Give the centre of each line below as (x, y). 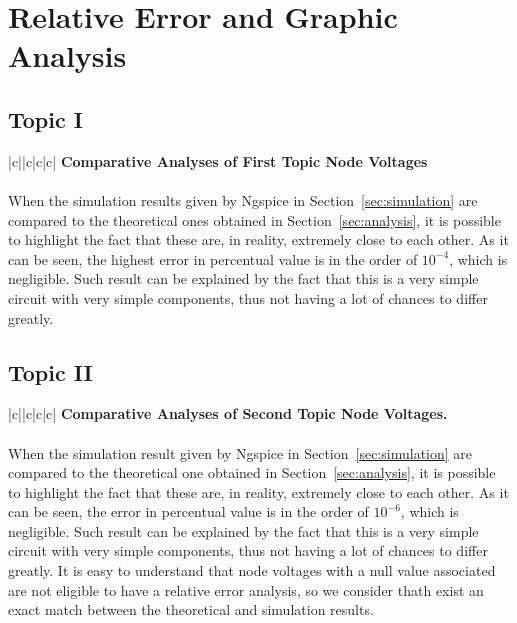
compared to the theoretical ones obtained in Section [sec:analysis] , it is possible (254, 219)
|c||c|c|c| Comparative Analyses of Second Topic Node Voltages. (228, 413)
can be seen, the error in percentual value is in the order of (188, 511)
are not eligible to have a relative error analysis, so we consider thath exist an (246, 589)
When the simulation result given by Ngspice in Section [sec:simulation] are (240, 452)
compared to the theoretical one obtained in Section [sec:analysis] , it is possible (252, 472)
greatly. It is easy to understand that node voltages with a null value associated (252, 570)
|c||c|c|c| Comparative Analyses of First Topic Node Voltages (218, 160)
